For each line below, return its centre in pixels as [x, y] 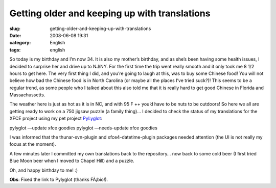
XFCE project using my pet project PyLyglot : [56, 118]
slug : [15, 29]
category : [20, 43]
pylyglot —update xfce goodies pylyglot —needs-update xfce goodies [84, 128]
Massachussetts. [27, 95]
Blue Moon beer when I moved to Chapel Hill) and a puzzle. [72, 161]
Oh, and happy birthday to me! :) [44, 170]
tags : [15, 50]
